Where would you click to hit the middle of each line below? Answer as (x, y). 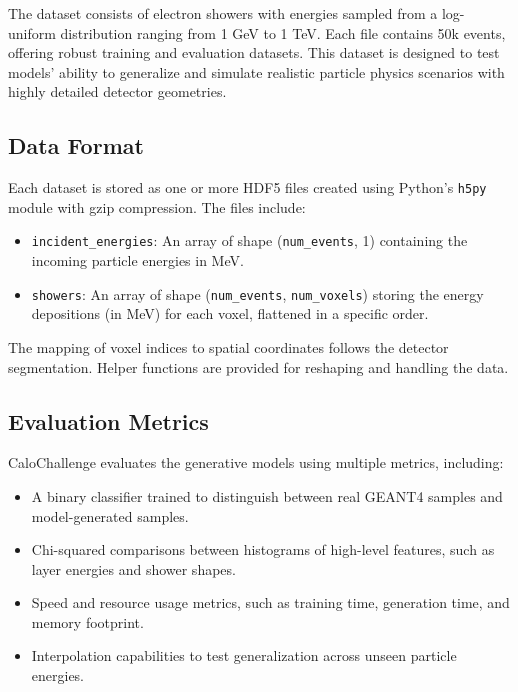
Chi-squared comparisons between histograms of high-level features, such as (263, 549)
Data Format (76, 145)
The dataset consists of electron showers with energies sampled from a (223, 13)
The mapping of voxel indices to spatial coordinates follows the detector (228, 346)
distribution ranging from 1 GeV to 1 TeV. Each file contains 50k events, (283, 32)
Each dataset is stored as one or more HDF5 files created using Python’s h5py (247, 187)
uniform (32, 32)
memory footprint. (87, 621)
